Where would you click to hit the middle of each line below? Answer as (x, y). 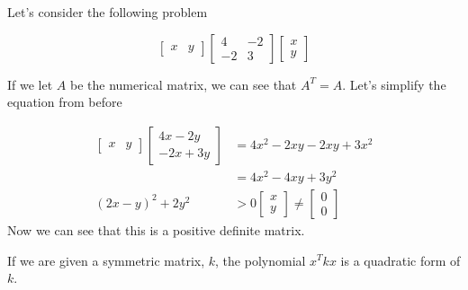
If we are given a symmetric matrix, (106, 260)
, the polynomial (261, 260)
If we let (30, 84)
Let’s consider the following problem (108, 12)
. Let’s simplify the (394, 84)
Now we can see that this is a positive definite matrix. (156, 229)
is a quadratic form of (400, 260)
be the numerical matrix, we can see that (183, 84)
